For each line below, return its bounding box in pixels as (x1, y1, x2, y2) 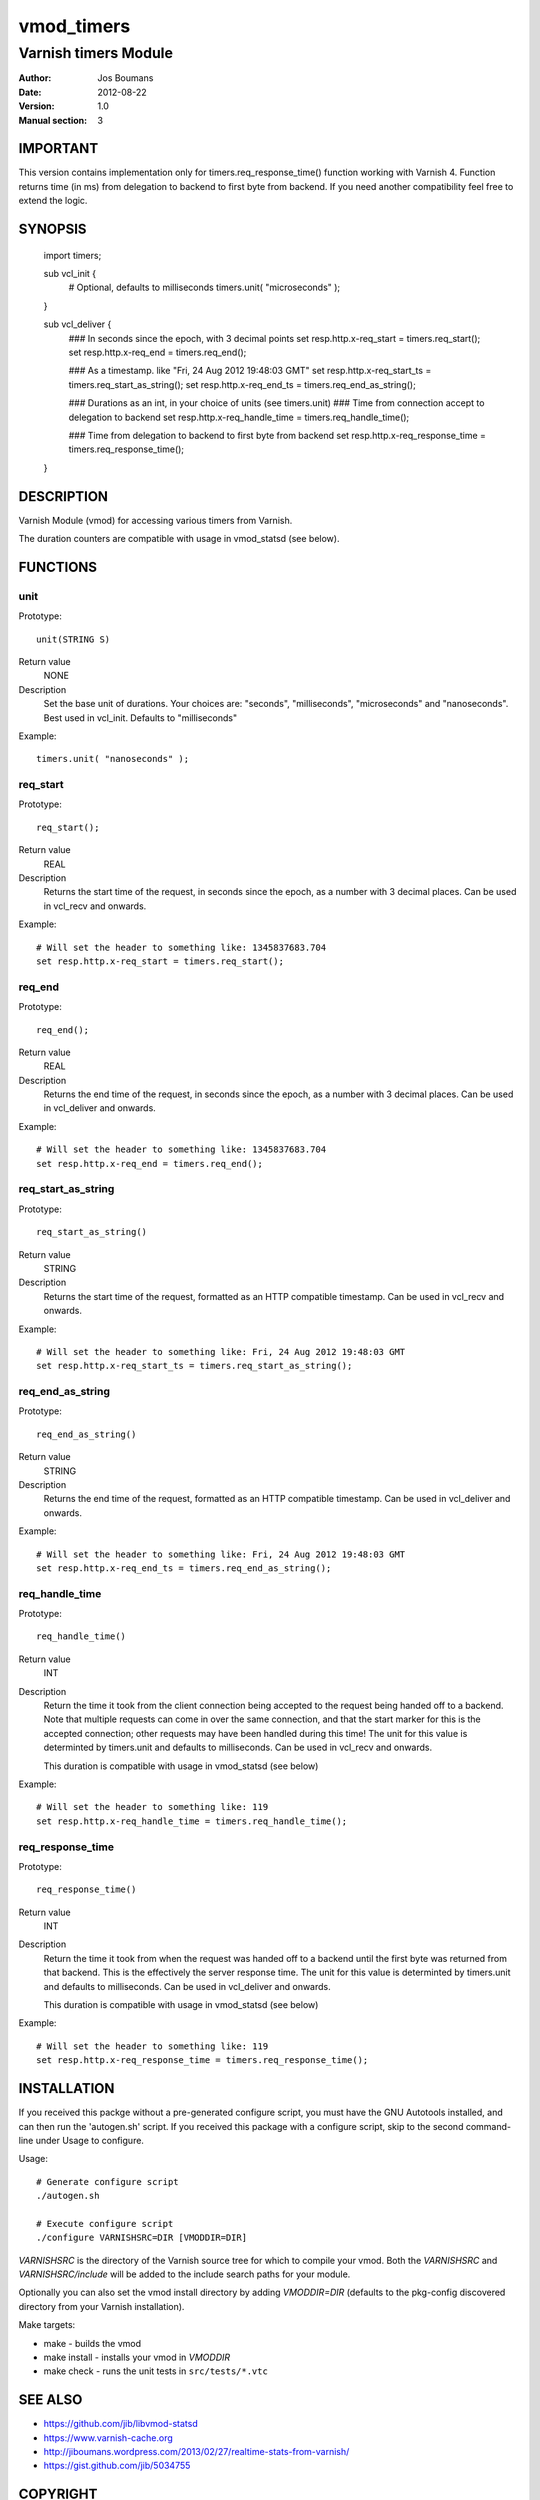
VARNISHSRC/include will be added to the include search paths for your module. (18, 2268, 351, 2280)
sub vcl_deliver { (43, 318, 112, 330)
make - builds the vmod (43, 2337, 142, 2349)
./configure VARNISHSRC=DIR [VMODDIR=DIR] (36, 2232, 248, 2244)
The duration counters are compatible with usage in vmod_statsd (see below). (18, 533, 340, 545)
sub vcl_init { (43, 268, 97, 280)
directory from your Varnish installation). (18, 2300, 185, 2312)
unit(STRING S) (36, 633, 111, 645)
